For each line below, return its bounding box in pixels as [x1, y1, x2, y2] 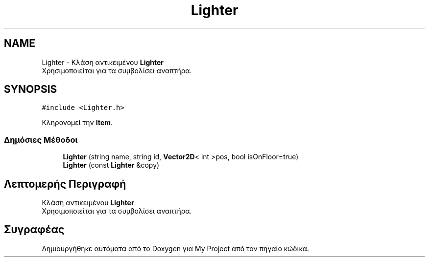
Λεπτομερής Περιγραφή [4, 177, 126, 190]
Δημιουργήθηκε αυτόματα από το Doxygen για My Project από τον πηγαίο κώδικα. [42, 244, 310, 253]
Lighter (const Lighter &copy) [63, 161, 160, 170]
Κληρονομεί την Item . [42, 118, 113, 127]
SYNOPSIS [4, 83, 57, 96]
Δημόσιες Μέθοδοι [4, 134, 78, 145]
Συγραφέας [4, 223, 65, 236]
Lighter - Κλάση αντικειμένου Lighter [42, 58, 164, 66]
